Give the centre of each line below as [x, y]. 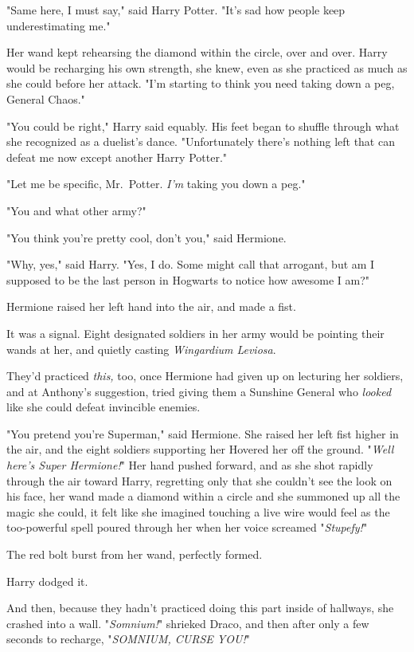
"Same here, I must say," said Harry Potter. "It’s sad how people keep [176, 10]
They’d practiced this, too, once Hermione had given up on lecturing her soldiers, [205, 376]
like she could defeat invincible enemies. [103, 407]
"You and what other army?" [76, 210]
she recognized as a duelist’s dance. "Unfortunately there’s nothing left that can [201, 141]
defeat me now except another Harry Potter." [117, 157]
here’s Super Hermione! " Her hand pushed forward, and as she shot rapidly [190, 465]
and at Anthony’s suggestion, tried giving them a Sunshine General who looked [199, 391]
